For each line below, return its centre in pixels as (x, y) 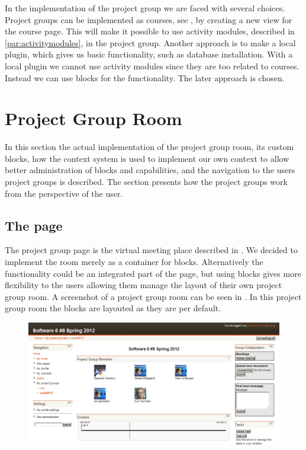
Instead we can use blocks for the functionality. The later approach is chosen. (145, 77)
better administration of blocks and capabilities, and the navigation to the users (150, 170)
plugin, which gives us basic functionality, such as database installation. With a (149, 54)
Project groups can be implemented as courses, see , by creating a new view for (149, 19)
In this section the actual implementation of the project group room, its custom (149, 147)
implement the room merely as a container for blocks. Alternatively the (134, 262)
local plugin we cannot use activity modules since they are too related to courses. (152, 66)
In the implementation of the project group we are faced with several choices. (145, 8)
